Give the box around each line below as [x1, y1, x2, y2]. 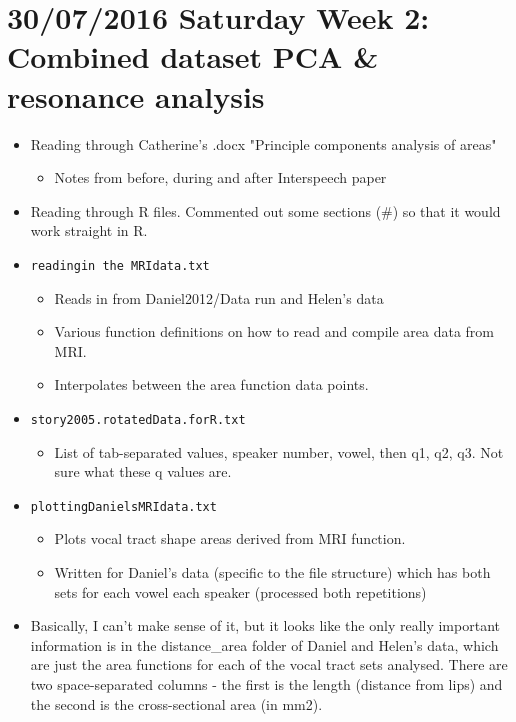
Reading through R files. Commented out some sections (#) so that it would [30, 200, 501, 221]
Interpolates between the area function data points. [54, 374, 369, 395]
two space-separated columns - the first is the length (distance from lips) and [30, 673, 503, 694]
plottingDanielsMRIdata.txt [30, 499, 217, 514]
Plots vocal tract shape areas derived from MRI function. [54, 528, 406, 549]
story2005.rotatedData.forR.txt [30, 412, 246, 427]
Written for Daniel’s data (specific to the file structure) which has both [54, 562, 491, 582]
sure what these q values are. [54, 461, 232, 482]
